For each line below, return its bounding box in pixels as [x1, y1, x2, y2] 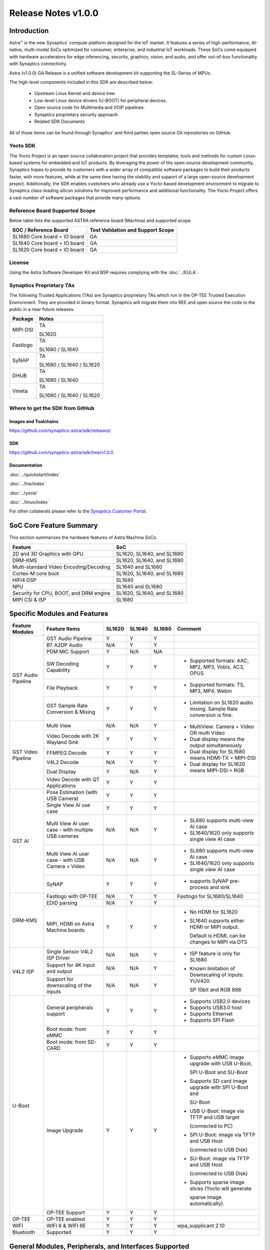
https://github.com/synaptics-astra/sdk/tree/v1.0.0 [9, 449, 113, 455]
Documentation [9, 462, 42, 468]
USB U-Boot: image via [189, 1107, 244, 1114]
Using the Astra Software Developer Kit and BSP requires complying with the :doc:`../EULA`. [9, 269, 198, 275]
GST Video [12, 748, 38, 755]
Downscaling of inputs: [189, 971, 244, 978]
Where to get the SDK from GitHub [9, 404, 94, 411]
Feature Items [46, 625, 80, 632]
